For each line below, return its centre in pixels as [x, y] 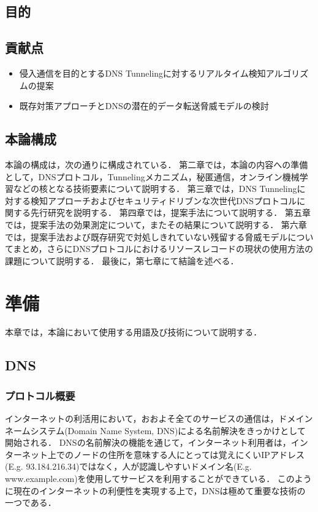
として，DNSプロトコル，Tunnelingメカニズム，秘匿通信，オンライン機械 [152, 176]
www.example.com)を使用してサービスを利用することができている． [140, 478]
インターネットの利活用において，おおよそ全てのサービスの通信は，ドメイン [159, 418]
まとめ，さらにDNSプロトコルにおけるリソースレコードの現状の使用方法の [163, 249]
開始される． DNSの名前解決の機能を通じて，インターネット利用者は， [148, 442]
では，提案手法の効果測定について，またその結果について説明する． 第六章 [156, 224]
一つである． [31, 502]
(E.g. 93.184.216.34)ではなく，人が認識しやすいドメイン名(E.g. [128, 466]
